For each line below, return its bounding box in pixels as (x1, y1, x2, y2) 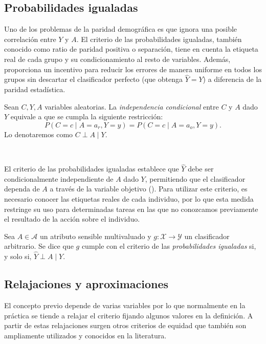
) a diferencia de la (203, 74, 262, 84)
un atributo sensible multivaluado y (39, 230, 151, 241)
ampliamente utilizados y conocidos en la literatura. (4, 330, 167, 340)
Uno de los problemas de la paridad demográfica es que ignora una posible (4, 24, 237, 34)
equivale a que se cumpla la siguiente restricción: (10, 111, 163, 122)
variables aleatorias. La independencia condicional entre (45, 101, 219, 112)
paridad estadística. (4, 83, 65, 94)
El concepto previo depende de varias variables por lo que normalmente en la (4, 299, 246, 310)
